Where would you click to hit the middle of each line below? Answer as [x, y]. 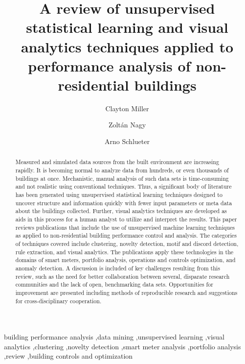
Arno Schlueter [127, 141]
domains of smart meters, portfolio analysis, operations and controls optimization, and [125, 260]
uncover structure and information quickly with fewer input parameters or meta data [124, 203]
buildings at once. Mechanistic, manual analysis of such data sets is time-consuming [122, 178]
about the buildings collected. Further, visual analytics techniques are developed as [121, 211]
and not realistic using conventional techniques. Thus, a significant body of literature [123, 186]
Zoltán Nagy [127, 125]
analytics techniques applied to [127, 46]
